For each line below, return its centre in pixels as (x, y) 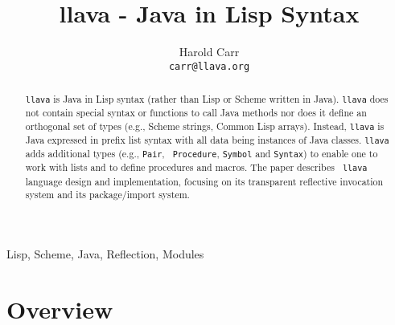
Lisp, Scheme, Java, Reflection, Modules (105, 253)
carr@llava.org (209, 66)
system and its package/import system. (107, 195)
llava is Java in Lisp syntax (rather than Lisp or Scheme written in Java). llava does (207, 99)
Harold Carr (209, 52)
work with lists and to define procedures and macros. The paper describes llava (196, 167)
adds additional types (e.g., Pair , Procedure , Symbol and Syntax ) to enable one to (202, 154)
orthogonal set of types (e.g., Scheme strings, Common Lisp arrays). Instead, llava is (205, 126)
